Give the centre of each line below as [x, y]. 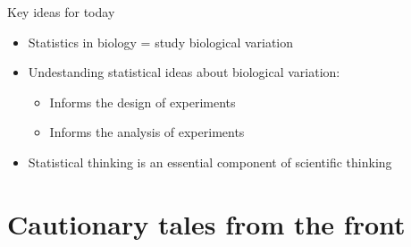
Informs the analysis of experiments [147, 132]
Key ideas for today [61, 12]
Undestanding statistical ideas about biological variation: [184, 72]
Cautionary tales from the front [206, 223]
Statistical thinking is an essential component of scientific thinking [210, 162]
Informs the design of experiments [143, 102]
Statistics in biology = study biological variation [161, 42]
